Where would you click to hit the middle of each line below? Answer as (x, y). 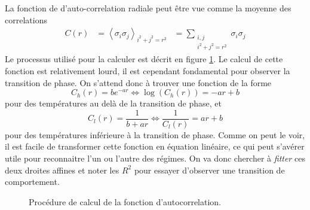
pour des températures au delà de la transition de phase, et (113, 103)
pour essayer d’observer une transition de (209, 170)
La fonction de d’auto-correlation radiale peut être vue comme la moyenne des (148, 8)
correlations (26, 19)
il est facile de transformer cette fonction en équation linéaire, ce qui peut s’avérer (155, 146)
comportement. (32, 182)
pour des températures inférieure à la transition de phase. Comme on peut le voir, (155, 134)
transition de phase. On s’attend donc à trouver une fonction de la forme (138, 82)
